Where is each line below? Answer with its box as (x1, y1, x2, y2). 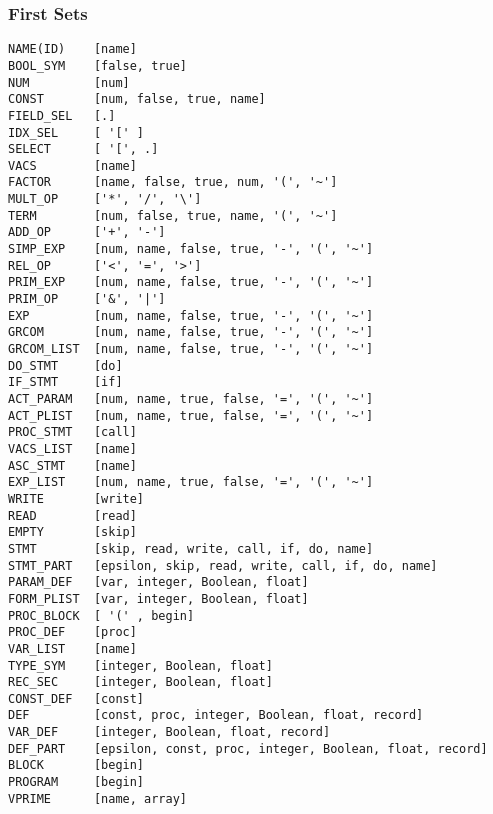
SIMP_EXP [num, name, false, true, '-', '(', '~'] (8, 242, 374, 257)
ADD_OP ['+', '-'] (8, 225, 166, 240)
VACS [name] (8, 158, 137, 173)
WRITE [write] (8, 491, 145, 506)
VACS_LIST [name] (8, 441, 137, 456)
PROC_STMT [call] (8, 425, 137, 440)
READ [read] (8, 508, 137, 523)
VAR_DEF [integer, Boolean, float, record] (8, 725, 331, 740)
